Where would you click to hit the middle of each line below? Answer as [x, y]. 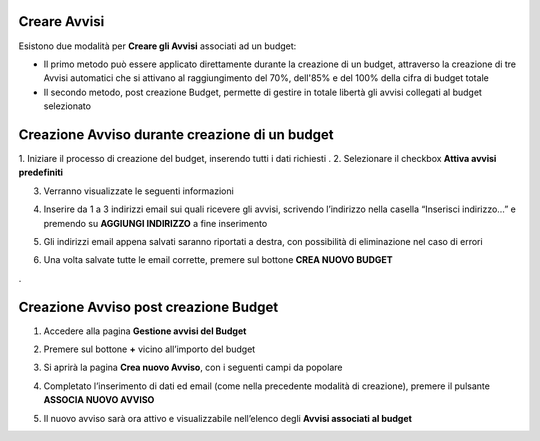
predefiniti [41, 172]
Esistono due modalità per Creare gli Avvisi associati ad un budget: [157, 46]
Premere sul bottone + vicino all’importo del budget [149, 349]
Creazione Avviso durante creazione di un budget [176, 134]
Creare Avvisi [61, 21]
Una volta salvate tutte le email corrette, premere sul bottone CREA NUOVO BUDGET [218, 260]
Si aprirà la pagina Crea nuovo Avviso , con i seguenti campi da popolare [193, 367]
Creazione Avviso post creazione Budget [148, 306]
